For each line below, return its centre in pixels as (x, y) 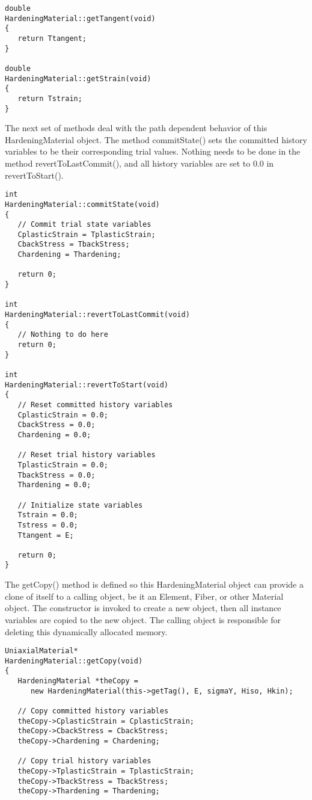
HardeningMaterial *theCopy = (78, 681)
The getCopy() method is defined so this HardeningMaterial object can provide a (154, 584)
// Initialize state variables (80, 505)
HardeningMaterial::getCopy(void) (74, 661)
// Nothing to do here (63, 335)
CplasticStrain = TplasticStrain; (87, 234)
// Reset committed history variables (95, 405)
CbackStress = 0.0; (57, 425)
